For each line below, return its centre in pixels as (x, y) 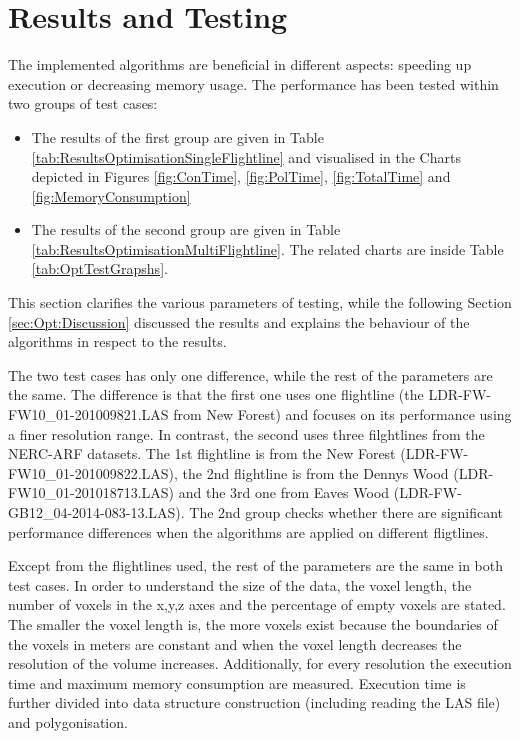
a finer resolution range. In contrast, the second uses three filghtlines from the (246, 433)
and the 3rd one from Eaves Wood (284, 492)
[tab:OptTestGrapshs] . (99, 268)
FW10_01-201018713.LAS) (91, 492)
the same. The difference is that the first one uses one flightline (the (216, 394)
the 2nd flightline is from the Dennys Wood (315, 472)
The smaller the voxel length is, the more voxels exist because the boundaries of (253, 623)
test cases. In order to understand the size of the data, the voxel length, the (240, 584)
